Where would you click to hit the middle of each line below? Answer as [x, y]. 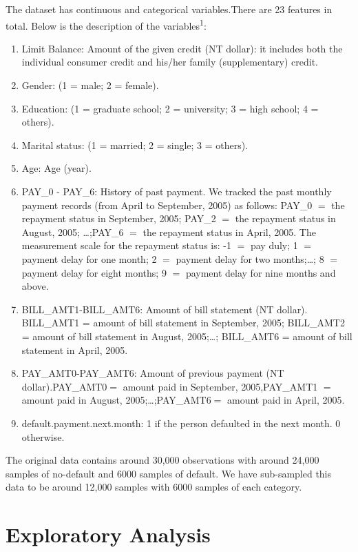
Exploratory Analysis [108, 534]
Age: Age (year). [56, 168]
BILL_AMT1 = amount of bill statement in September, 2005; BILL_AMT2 [183, 323]
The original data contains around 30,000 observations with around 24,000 [162, 460]
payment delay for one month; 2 [89, 258]
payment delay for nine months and [261, 272]
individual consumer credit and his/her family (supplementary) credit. [170, 62]
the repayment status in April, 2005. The [229, 231]
